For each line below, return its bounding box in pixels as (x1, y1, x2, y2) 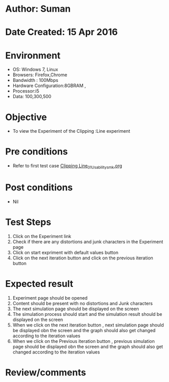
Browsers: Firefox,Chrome (12, 72, 67, 78)
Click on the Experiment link (12, 233, 72, 239)
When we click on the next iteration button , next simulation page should (12, 321, 164, 328)
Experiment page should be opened (12, 295, 88, 301)
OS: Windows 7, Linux (12, 67, 58, 73)
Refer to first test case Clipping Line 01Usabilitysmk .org (12, 163, 123, 170)
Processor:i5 (12, 88, 40, 94)
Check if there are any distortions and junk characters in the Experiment (12, 239, 163, 245)
